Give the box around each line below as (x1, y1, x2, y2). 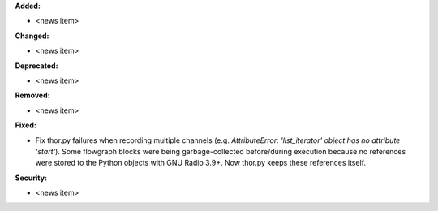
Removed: (15, 90, 50, 101)
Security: (15, 173, 48, 183)
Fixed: (15, 120, 36, 130)
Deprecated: (15, 61, 58, 71)
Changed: (15, 31, 49, 41)
